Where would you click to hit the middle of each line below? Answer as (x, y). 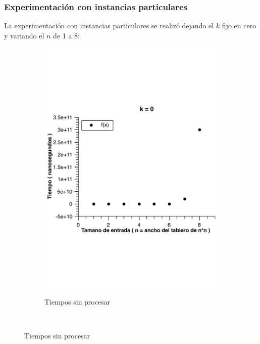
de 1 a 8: (66, 35)
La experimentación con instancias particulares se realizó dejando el (109, 26)
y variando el (24, 35)
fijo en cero (239, 26)
